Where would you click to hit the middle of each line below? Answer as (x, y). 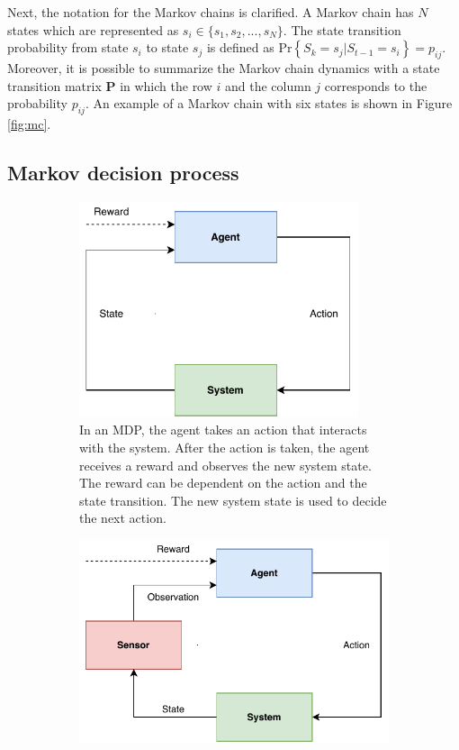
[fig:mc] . (29, 123)
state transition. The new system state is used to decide (233, 500)
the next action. (123, 518)
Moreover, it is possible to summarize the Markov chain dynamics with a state (224, 67)
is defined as (240, 47)
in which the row (166, 85)
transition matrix (54, 85)
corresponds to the (376, 85)
